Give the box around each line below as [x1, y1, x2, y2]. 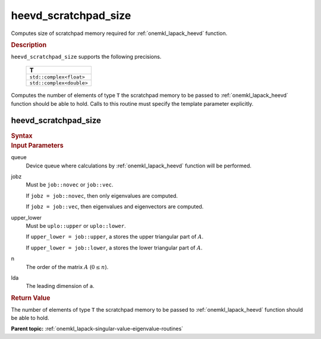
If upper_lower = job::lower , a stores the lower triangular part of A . [26, 244, 203, 251]
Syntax [11, 131, 33, 140]
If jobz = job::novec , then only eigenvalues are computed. [26, 192, 178, 199]
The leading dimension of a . [26, 283, 95, 290]
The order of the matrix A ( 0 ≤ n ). [26, 263, 109, 270]
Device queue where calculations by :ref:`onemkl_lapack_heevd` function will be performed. [26, 162, 252, 169]
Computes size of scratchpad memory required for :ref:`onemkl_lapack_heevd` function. [11, 30, 228, 37]
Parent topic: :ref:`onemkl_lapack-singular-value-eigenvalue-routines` [11, 325, 184, 332]
